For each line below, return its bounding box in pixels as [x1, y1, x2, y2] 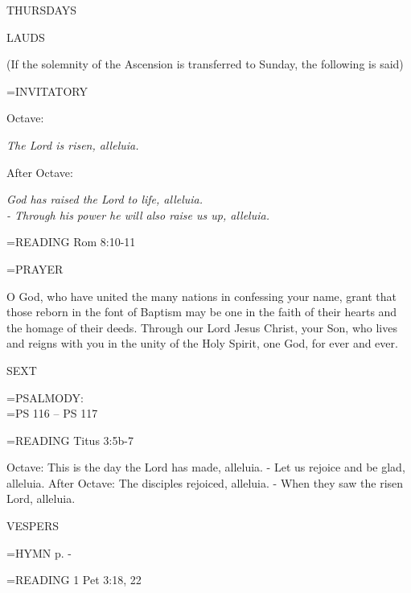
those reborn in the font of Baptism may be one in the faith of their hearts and [6, 303, 397, 320]
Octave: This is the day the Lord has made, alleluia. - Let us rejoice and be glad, [6, 459, 405, 476]
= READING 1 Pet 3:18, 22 [6, 571, 142, 588]
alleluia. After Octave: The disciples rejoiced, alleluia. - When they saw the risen [6, 474, 404, 491]
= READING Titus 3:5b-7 [6, 431, 134, 448]
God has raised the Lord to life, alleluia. [6, 191, 203, 208]
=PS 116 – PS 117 [6, 405, 98, 422]
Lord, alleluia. [6, 490, 76, 507]
